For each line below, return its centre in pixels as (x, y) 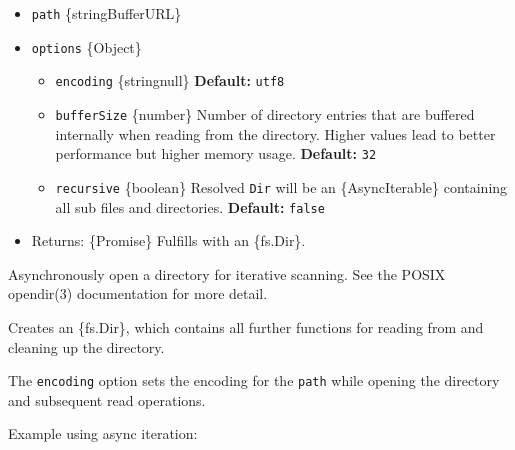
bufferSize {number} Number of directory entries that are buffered (265, 113)
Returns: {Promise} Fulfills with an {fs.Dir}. (168, 240)
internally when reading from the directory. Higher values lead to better (275, 133)
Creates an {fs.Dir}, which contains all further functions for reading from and (246, 326)
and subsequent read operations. (107, 399)
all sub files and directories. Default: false (190, 206)
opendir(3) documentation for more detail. (138, 293)
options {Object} (86, 46)
